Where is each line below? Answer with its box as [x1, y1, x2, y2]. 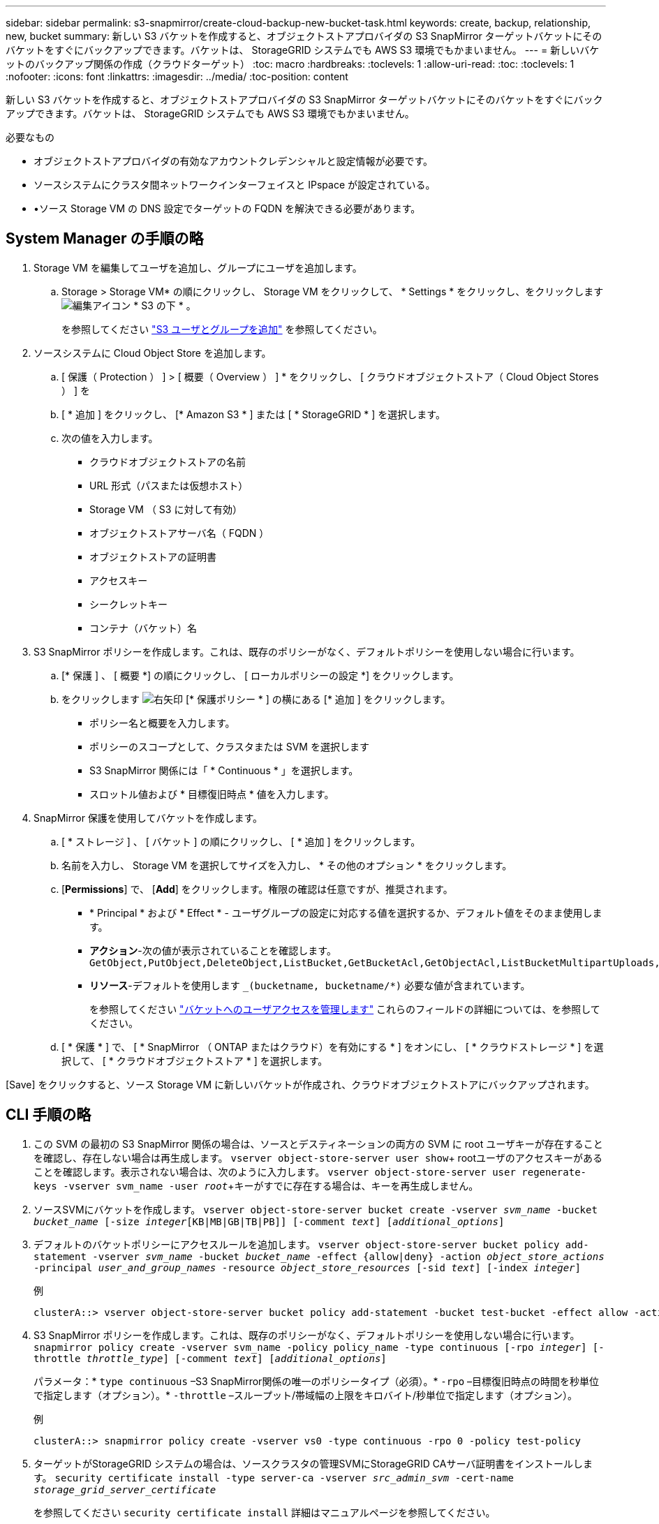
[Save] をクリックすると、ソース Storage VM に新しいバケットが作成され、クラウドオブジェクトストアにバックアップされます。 [6, 1078, 595, 1090]
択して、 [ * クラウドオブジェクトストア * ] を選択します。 [61, 1054, 328, 1067]
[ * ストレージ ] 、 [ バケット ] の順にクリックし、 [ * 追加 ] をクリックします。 [61, 835, 421, 848]
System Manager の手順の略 [6, 230, 204, 248]
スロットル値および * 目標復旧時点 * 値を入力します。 [89, 787, 334, 800]
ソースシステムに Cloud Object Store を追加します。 [34, 346, 272, 359]
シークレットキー [89, 598, 168, 610]
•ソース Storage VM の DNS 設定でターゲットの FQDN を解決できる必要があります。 [34, 202, 421, 214]
